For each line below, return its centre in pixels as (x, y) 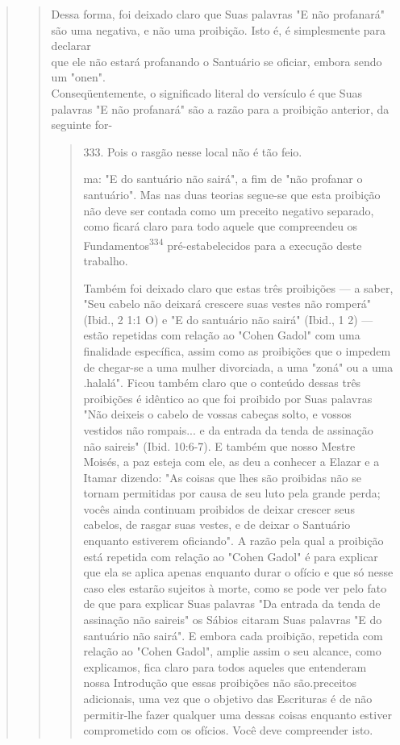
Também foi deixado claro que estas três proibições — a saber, (238, 287)
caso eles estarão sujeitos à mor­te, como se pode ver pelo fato (235, 587)
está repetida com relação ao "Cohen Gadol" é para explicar (231, 556)
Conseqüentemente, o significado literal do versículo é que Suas (206, 92)
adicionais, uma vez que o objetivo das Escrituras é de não (228, 698)
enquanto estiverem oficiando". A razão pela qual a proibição (233, 541)
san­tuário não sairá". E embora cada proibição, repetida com (233, 635)
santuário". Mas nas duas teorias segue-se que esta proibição (232, 194)
